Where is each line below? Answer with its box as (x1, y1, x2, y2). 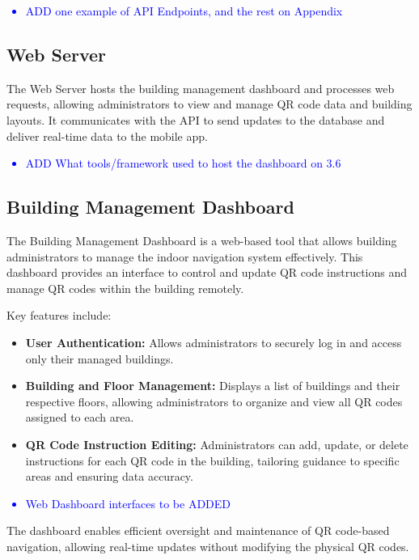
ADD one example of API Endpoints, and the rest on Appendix (25, 2, 343, 19)
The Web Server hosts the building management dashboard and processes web (6, 79, 395, 96)
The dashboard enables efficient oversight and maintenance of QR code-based (6, 522, 390, 539)
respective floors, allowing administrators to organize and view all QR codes (25, 392, 403, 409)
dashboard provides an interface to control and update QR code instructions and (6, 264, 408, 281)
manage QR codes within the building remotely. (6, 279, 244, 296)
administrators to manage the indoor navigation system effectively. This (6, 248, 363, 265)
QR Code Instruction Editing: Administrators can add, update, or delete (25, 435, 408, 452)
